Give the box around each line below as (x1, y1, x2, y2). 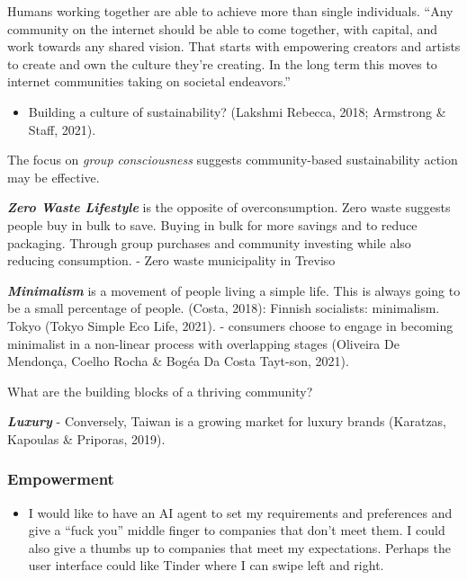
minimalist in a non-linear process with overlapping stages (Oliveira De (7, 334, 400, 352)
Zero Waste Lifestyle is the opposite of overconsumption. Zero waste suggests (7, 198, 451, 217)
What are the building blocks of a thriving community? (7, 381, 313, 400)
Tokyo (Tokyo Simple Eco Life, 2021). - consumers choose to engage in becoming (7, 316, 454, 335)
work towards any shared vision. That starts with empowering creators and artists (7, 37, 461, 56)
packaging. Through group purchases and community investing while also (7, 233, 411, 252)
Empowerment (7, 468, 114, 490)
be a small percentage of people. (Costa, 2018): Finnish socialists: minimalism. (7, 299, 440, 317)
